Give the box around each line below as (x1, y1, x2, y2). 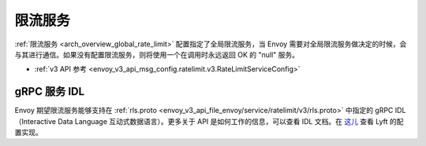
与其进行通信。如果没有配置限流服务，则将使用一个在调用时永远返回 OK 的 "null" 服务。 (14, 49, 300, 59)
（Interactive (14, 116, 57, 126)
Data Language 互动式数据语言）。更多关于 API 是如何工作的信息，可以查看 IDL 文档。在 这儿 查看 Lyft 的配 (58, 116, 404, 126)
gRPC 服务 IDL (14, 85, 85, 98)
